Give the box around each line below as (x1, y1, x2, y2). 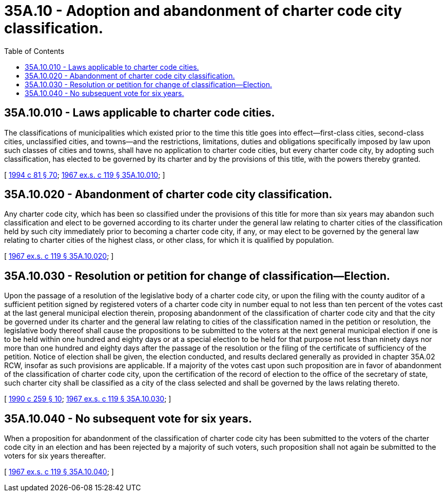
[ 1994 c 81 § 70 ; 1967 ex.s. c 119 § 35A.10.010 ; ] (4, 170, 165, 179)
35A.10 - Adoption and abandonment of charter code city (4, 2, 402, 20)
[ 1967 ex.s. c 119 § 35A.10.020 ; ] (4, 252, 114, 261)
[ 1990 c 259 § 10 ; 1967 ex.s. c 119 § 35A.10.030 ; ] (4, 394, 171, 404)
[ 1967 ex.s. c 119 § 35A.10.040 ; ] (4, 467, 114, 476)
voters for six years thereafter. (4, 451, 106, 461)
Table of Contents (4, 46, 65, 55)
